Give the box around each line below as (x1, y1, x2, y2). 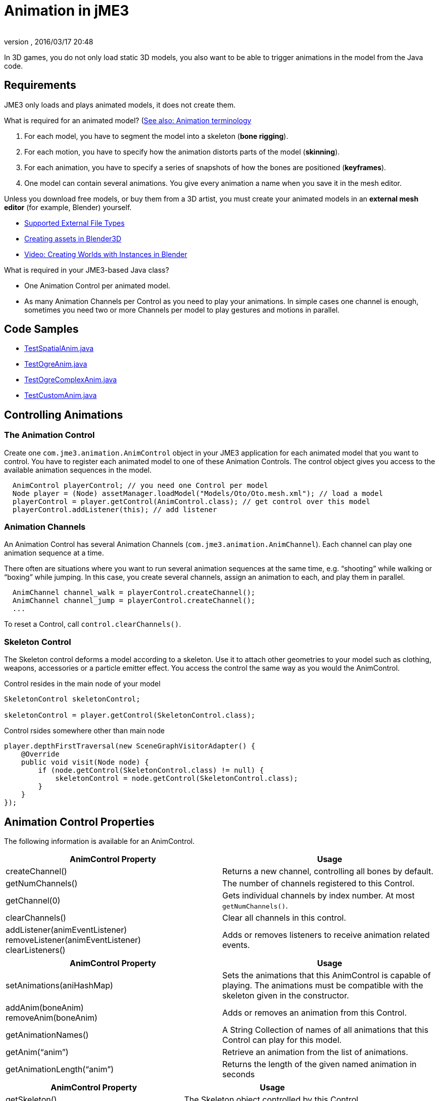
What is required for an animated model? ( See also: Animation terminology (4, 116, 252, 125)
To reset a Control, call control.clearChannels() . (4, 620, 181, 629)
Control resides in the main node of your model (4, 679, 161, 688)
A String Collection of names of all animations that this (222, 1025, 428, 1035)
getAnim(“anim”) (6, 1047, 69, 1057)
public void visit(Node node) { (21, 758, 149, 767)
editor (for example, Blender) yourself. (4, 203, 132, 212)
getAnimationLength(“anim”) (6, 1064, 114, 1074)
